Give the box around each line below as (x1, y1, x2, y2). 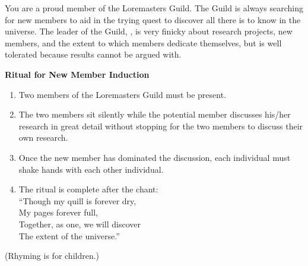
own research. (18, 131, 68, 144)
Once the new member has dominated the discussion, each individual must (18, 151, 291, 163)
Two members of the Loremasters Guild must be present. (18, 88, 227, 100)
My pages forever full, (18, 206, 98, 218)
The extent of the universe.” (18, 229, 120, 242)
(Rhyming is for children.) (5, 249, 100, 262)
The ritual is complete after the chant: (18, 183, 158, 195)
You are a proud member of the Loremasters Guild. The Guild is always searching (5, 2, 304, 14)
